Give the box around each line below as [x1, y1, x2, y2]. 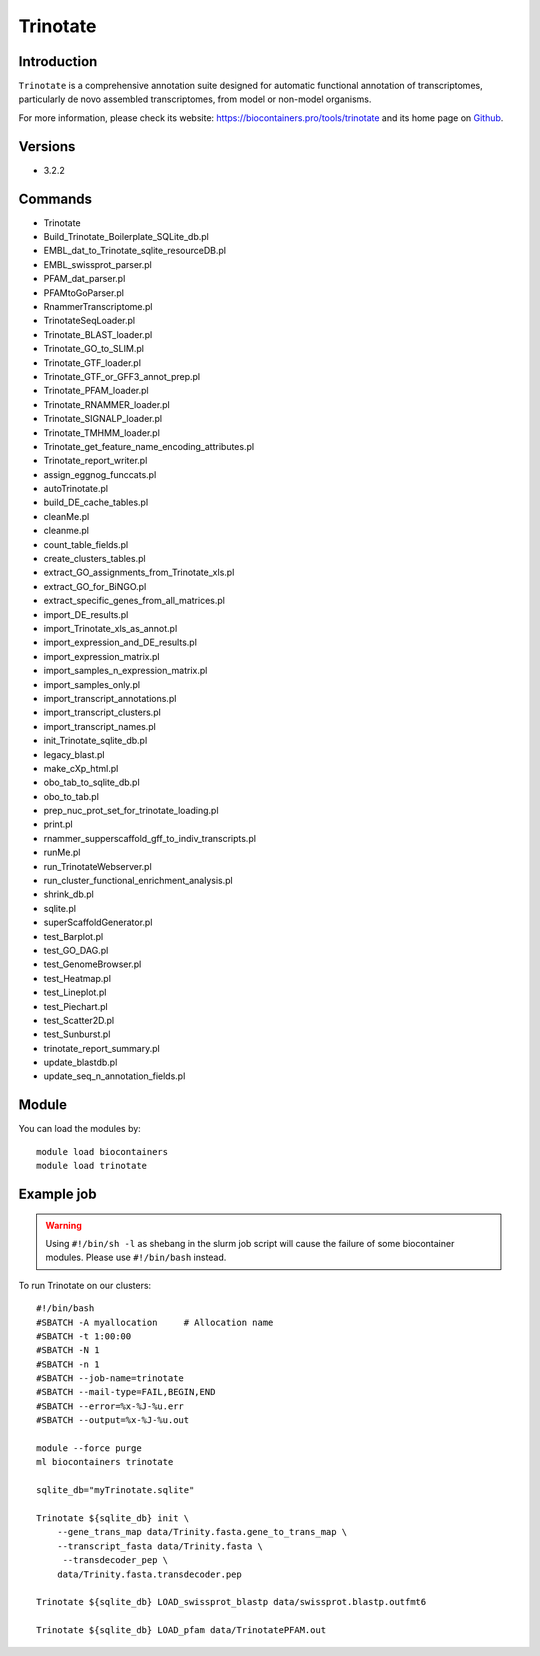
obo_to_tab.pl [43, 790, 100, 802]
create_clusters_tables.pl [43, 553, 146, 565]
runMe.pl [43, 846, 81, 859]
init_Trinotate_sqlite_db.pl [43, 735, 148, 747]
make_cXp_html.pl [43, 762, 119, 774]
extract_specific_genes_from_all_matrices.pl [43, 595, 225, 607]
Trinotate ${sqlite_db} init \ [36, 1513, 190, 1524]
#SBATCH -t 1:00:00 [36, 1330, 132, 1342]
